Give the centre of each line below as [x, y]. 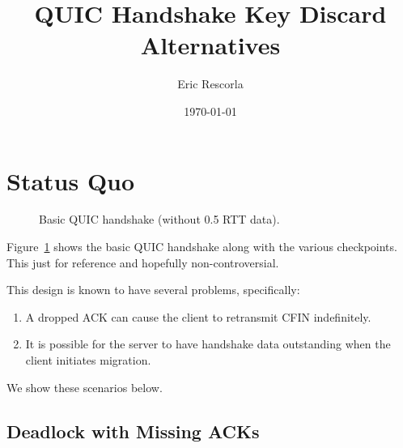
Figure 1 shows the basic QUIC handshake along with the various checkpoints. [202, 247]
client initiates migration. [88, 360]
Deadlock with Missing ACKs [133, 431]
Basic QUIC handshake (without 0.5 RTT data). [159, 219]
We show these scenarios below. [85, 387]
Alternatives [210, 45]
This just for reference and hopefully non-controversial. [143, 262]
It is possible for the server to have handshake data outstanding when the [208, 344]
